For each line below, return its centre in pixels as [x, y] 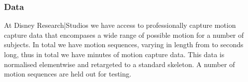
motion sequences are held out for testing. [68, 74]
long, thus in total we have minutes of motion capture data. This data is [114, 54]
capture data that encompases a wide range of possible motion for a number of [124, 35]
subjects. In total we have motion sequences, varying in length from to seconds [124, 44]
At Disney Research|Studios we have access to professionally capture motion [120, 25]
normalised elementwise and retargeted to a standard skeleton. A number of [120, 64]
